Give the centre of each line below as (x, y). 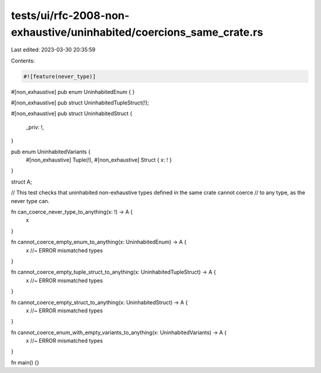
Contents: (23, 61)
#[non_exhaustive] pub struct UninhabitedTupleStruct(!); (80, 103)
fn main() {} (25, 362)
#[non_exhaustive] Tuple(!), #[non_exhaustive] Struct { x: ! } (99, 160)
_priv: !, (35, 127)
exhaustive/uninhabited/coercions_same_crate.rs (137, 32)
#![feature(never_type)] (60, 76)
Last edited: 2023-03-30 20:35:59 (53, 50)
